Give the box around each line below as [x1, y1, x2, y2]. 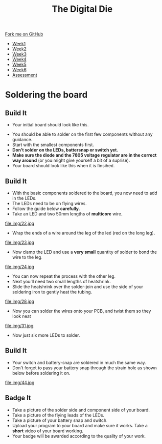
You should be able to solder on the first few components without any [12, 131, 153, 137]
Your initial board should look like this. [12, 122, 89, 128]
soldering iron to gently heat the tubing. [12, 289, 92, 295]
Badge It [5, 394, 31, 402]
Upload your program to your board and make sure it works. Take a [12, 422, 148, 428]
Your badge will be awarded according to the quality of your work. [12, 433, 146, 439]
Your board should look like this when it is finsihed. [12, 163, 115, 169]
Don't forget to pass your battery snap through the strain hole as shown [12, 365, 157, 371]
